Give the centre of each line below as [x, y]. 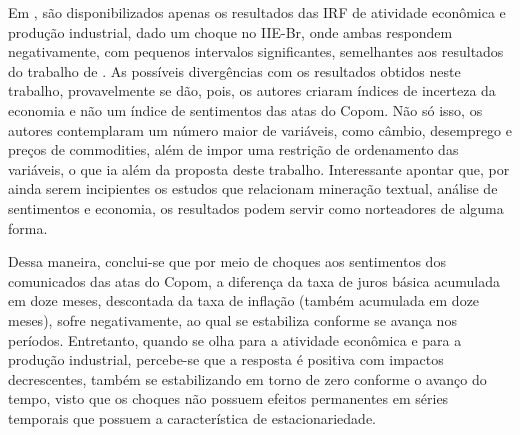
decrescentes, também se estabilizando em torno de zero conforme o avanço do [247, 378]
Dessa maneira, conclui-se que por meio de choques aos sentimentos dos [227, 261]
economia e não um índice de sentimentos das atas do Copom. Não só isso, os [245, 109]
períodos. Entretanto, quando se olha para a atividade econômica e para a [235, 339]
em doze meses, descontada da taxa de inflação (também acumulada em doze [244, 300]
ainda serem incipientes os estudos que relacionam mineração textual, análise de [253, 188]
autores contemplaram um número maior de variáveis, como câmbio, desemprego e [260, 129]
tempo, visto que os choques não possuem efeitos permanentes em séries [228, 398]
